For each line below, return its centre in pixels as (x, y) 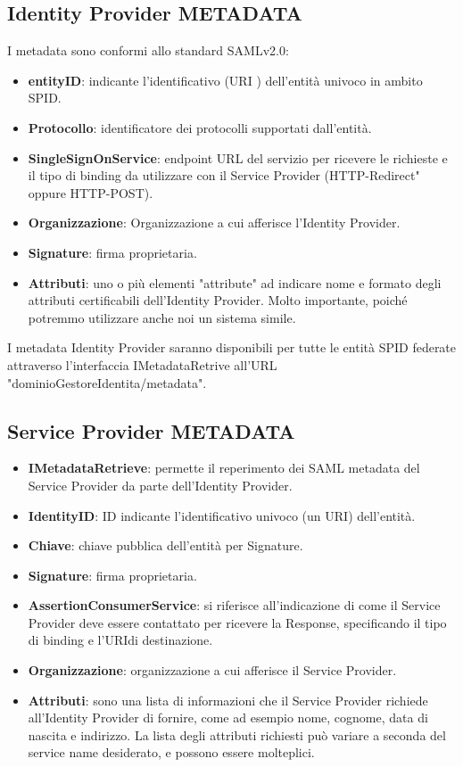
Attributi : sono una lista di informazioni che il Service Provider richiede (228, 700)
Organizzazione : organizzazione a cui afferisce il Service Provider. (212, 670)
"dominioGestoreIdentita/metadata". (107, 382)
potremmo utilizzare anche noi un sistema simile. (162, 317)
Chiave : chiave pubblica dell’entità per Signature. (165, 545)
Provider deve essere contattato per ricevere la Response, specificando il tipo (237, 622)
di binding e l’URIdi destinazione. (120, 640)
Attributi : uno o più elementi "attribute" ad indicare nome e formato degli (235, 282)
